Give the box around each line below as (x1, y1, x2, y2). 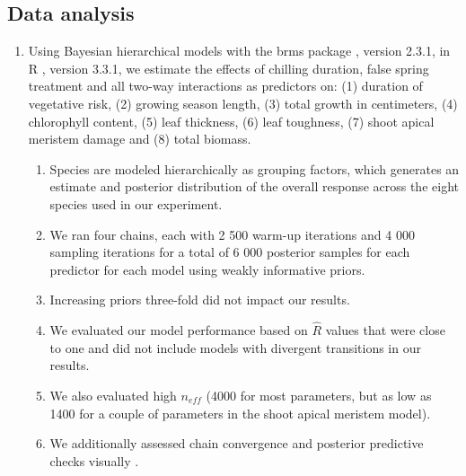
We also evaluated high (49, 385, 177, 404)
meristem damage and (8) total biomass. (28, 129, 251, 148)
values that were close (325, 321, 445, 339)
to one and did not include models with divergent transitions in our (49, 338, 421, 357)
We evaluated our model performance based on (49, 321, 308, 339)
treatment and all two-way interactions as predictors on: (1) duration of (28, 76, 423, 95)
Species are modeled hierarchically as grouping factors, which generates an (49, 159, 460, 178)
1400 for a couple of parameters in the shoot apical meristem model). (49, 403, 431, 422)
